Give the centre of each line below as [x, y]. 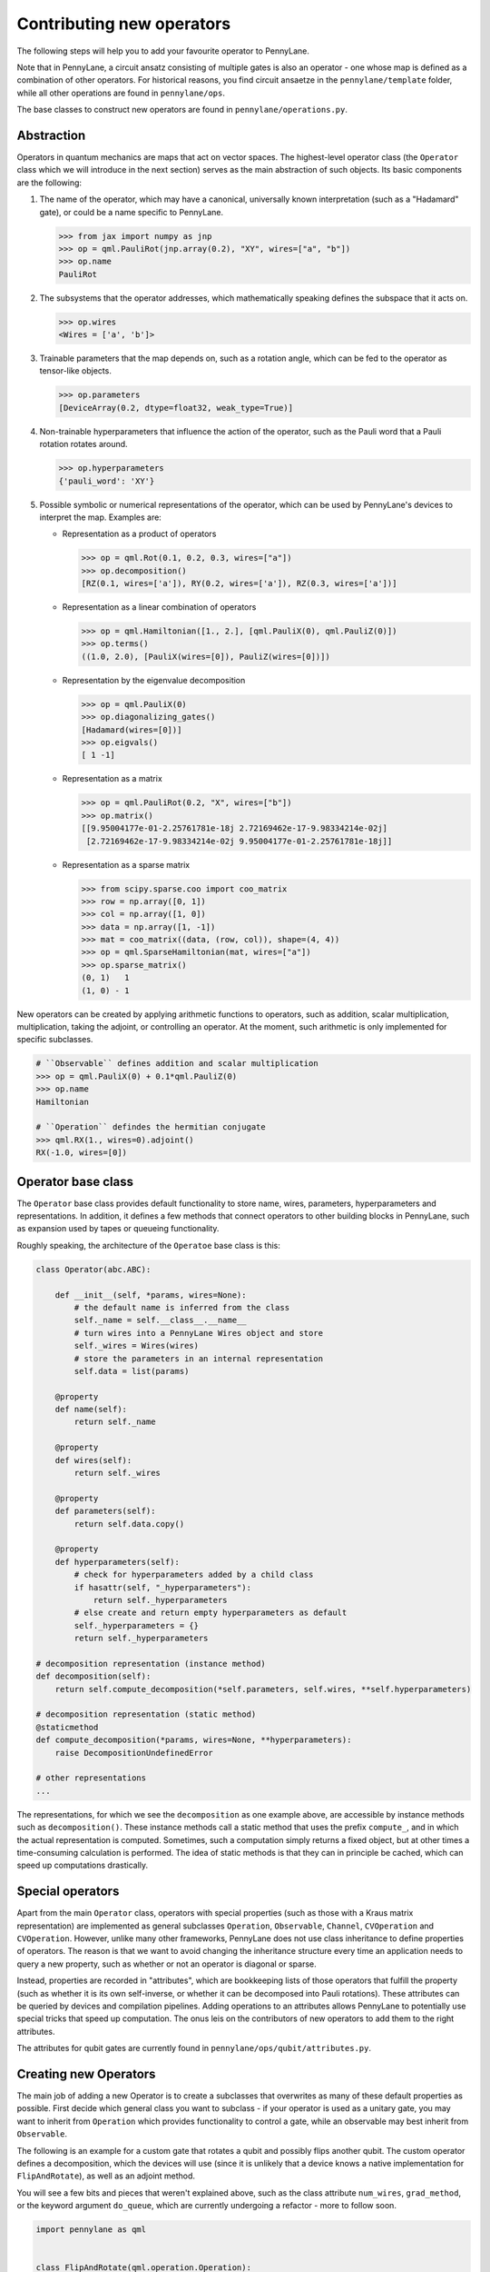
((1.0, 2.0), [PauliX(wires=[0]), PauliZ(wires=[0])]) [206, 656]
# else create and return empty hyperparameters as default [211, 1613]
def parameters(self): [105, 1511]
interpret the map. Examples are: [101, 517]
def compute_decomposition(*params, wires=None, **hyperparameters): [194, 1740]
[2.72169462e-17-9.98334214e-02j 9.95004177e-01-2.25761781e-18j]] [240, 841]
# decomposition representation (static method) [146, 1714]
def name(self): [91, 1410]
